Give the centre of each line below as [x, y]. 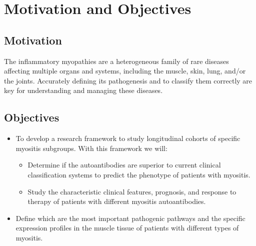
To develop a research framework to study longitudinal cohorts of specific [128, 138]
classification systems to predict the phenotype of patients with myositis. [139, 174]
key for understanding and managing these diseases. [83, 90]
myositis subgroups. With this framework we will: [91, 148]
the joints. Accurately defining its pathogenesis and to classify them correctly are [128, 80]
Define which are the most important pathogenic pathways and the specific [130, 218]
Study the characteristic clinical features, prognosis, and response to [132, 191]
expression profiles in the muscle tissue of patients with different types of [127, 228]
